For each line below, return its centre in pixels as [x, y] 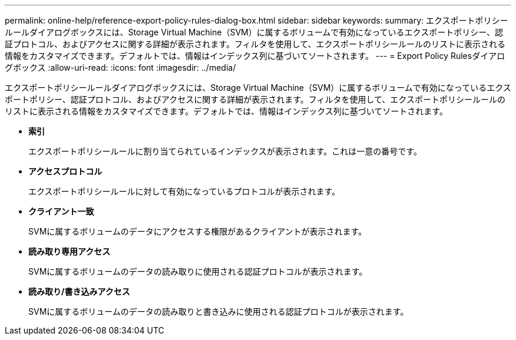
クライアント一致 [61, 211]
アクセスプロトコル [65, 171]
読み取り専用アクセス [70, 251]
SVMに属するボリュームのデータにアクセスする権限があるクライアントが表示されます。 [198, 231]
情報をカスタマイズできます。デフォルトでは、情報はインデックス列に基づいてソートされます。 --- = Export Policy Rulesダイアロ [255, 56]
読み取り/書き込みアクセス [79, 291]
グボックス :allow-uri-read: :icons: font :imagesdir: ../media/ [120, 67]
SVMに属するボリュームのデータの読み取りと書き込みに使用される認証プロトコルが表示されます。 [219, 311]
